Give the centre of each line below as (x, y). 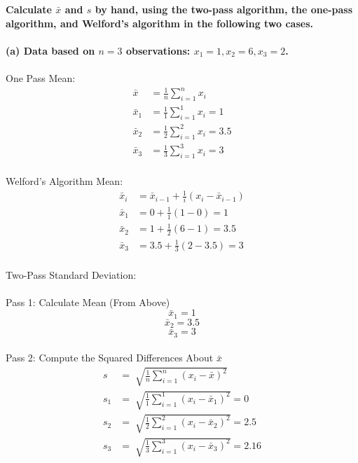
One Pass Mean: (41, 77)
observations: (158, 50)
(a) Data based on (50, 50)
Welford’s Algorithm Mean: (64, 180)
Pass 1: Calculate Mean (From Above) (88, 302)
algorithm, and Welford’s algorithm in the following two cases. (159, 23)
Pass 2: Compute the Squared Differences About (110, 358)
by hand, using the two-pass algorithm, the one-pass (224, 9)
